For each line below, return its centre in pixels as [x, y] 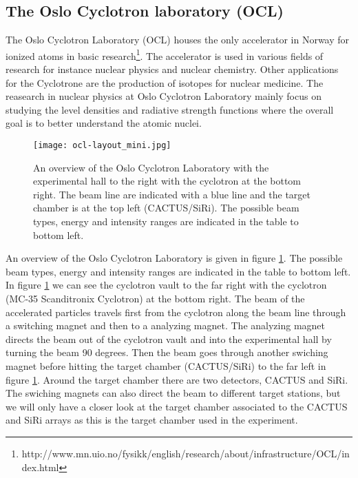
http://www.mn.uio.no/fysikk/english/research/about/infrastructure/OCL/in [186, 453]
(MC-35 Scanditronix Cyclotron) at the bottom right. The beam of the [155, 299]
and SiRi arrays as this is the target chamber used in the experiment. [152, 420]
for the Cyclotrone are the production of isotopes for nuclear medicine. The [165, 82]
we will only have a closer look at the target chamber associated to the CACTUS [177, 406]
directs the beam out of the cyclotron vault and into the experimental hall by [169, 339]
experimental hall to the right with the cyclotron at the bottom [167, 181]
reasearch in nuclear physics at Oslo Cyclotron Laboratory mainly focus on [164, 96]
